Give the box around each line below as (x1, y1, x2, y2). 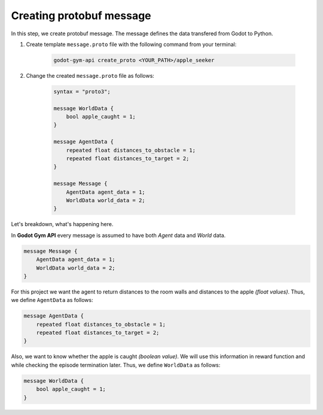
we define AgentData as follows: (11, 297, 93, 304)
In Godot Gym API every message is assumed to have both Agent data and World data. (11, 231, 226, 239)
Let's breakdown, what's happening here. (11, 221, 114, 228)
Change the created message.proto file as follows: (26, 72, 155, 79)
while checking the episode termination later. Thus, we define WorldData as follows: (11, 361, 221, 368)
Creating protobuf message (11, 9, 152, 22)
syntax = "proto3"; (53, 88, 111, 95)
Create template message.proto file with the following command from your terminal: (26, 41, 237, 48)
